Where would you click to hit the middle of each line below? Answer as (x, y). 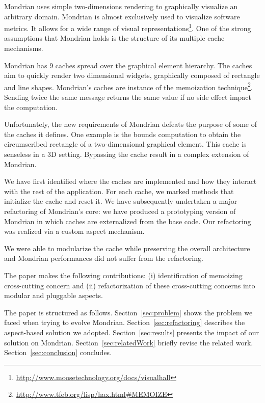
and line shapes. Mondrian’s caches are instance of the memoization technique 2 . (128, 86)
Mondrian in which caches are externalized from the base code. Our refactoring (128, 221)
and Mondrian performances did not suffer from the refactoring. (104, 258)
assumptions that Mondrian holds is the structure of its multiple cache (114, 38)
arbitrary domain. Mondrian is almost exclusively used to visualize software (122, 16)
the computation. (31, 107)
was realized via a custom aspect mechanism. (74, 231)
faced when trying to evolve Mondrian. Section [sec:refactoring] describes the (125, 322)
